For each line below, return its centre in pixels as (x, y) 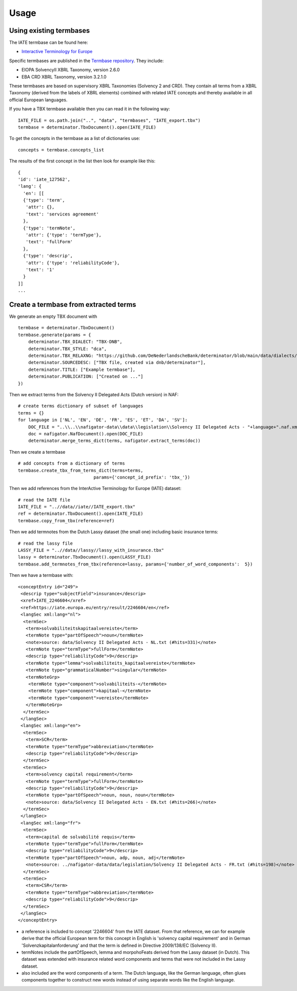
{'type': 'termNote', (49, 228)
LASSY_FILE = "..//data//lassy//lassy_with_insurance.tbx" (91, 550)
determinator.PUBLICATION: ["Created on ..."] (86, 377)
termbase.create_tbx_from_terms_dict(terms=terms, (81, 470)
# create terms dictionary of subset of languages (81, 406)
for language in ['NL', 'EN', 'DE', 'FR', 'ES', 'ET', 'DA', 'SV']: (103, 420)
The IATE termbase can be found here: (49, 43)
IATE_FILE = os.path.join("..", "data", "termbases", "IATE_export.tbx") (109, 120)
